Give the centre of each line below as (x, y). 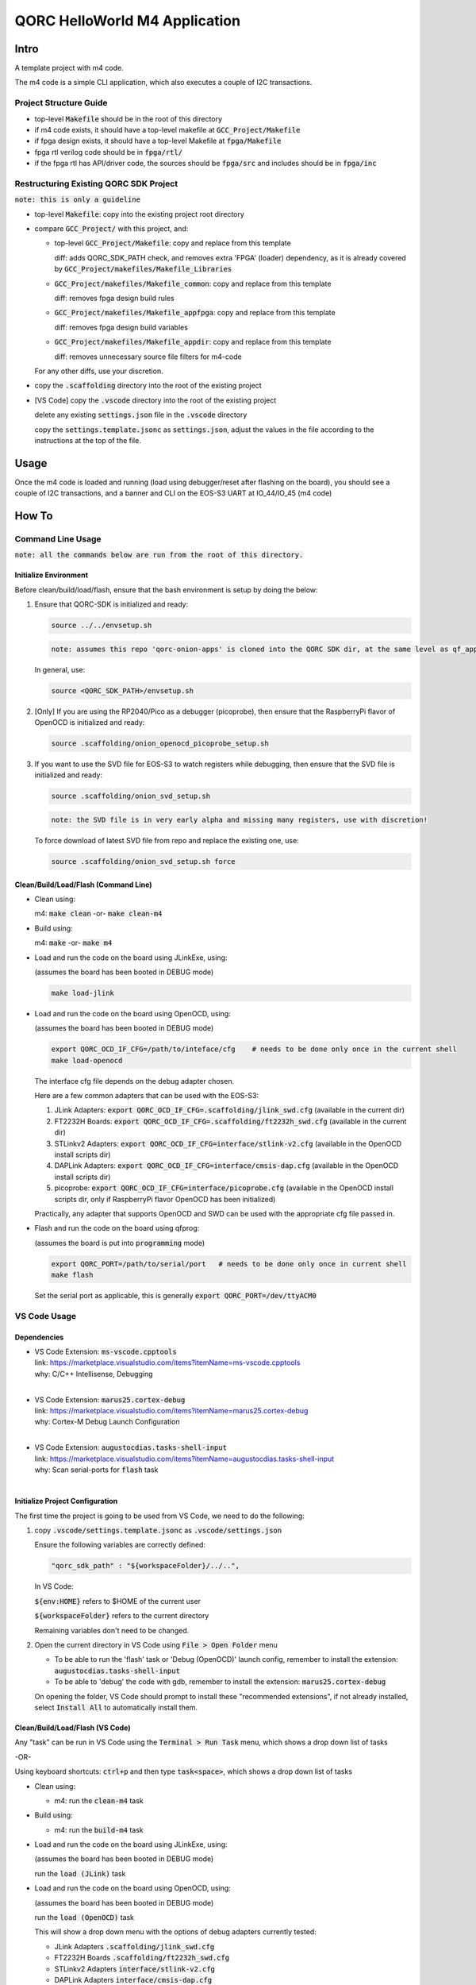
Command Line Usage (58, 539)
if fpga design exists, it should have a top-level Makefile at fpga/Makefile (158, 141)
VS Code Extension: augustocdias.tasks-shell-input (131, 1447)
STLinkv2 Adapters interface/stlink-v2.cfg (135, 1968)
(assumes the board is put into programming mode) (120, 1243)
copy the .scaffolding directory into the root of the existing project (148, 386)
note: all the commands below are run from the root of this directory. (159, 555)
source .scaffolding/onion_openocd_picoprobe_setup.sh (160, 744)
